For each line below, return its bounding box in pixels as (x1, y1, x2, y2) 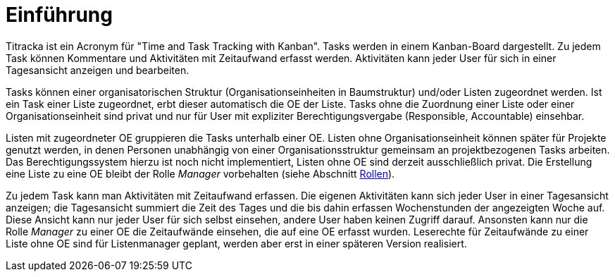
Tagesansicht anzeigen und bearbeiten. (6, 63, 190, 76)
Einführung (6, 3, 113, 27)
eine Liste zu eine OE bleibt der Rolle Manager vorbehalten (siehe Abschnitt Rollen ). (6, 167, 395, 180)
